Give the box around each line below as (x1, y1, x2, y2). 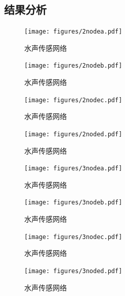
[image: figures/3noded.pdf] (24, 267, 122, 275)
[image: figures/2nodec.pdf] (24, 96, 122, 104)
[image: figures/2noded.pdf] (24, 130, 122, 138)
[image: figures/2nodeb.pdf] (24, 62, 122, 70)
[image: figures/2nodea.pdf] (24, 28, 122, 36)
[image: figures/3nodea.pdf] (24, 165, 122, 172)
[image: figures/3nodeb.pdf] (24, 199, 122, 206)
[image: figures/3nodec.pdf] (24, 233, 122, 241)
